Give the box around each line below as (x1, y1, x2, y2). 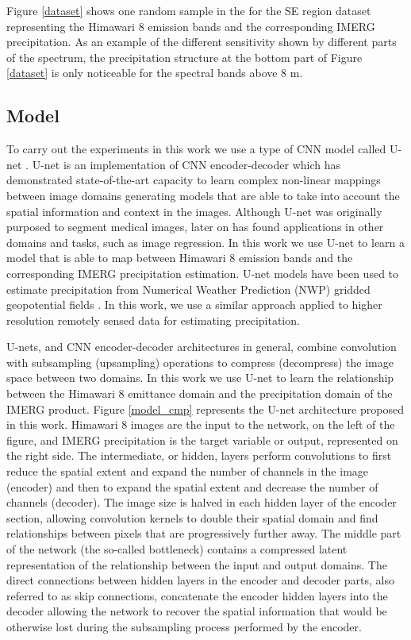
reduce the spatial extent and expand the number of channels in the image (6, 463, 369, 480)
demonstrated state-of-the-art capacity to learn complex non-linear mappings (6, 172, 381, 188)
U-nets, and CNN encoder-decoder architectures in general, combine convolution (6, 338, 397, 355)
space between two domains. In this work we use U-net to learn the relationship (6, 369, 394, 386)
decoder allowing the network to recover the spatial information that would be (6, 603, 387, 619)
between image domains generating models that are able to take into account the (6, 187, 400, 203)
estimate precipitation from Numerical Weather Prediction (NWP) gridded (6, 280, 371, 297)
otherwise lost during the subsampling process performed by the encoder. (6, 618, 362, 634)
